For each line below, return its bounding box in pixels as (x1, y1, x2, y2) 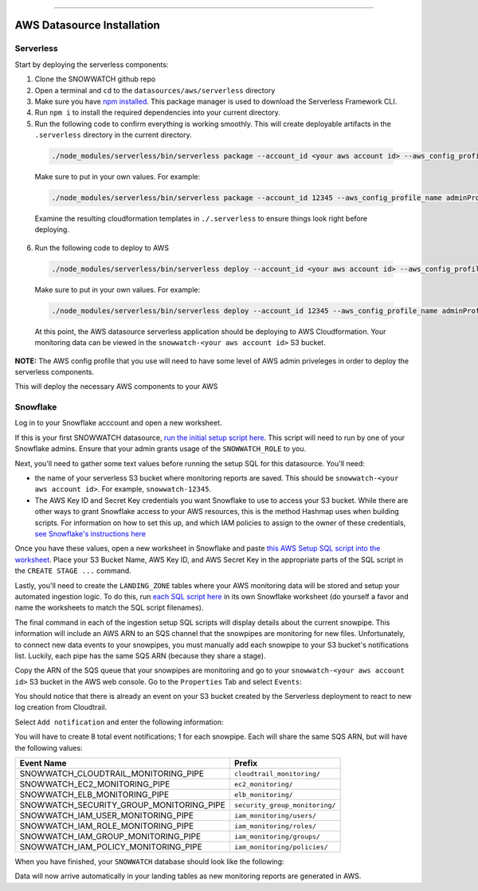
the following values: (14, 743, 83, 752)
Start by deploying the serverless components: (14, 60, 169, 69)
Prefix (233, 758, 258, 769)
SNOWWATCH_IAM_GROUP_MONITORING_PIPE (19, 831, 202, 842)
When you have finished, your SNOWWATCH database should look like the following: (14, 857, 284, 866)
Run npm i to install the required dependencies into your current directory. (34, 108, 280, 117)
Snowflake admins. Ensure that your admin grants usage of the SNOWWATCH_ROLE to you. (14, 444, 307, 453)
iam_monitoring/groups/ (233, 832, 320, 841)
